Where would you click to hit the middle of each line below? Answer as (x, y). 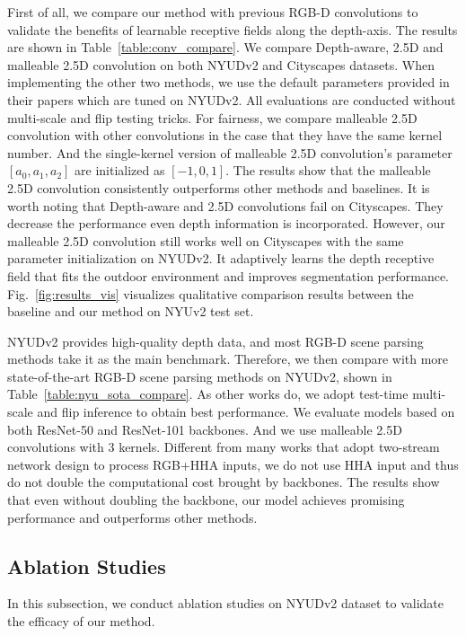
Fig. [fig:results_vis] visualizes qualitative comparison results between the (211, 293)
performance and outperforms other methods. (132, 517)
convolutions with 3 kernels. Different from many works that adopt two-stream (224, 447)
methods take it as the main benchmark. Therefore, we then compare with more (228, 359)
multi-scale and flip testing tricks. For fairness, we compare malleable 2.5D (212, 117)
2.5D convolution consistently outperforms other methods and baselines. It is (219, 187)
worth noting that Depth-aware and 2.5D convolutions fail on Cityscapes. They (225, 205)
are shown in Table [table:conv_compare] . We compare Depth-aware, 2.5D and (225, 47)
